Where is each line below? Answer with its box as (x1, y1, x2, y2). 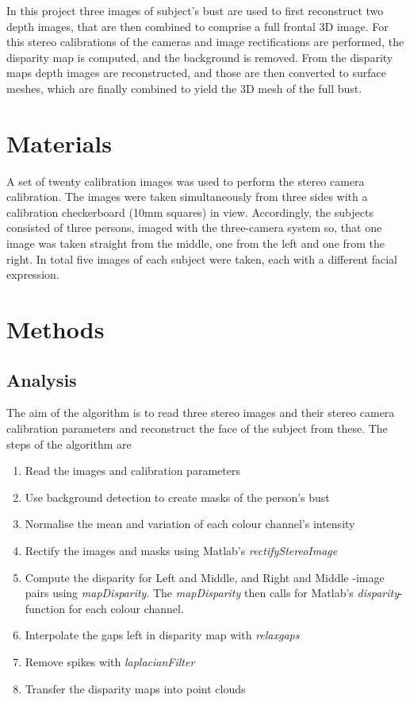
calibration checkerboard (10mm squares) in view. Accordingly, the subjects (6, 203, 374, 220)
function (25, 600, 65, 616)
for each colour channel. (68, 600, 184, 616)
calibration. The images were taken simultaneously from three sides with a (6, 188, 368, 205)
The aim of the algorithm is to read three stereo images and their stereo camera (6, 404, 395, 421)
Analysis (6, 367, 77, 391)
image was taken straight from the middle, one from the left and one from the (6, 235, 385, 252)
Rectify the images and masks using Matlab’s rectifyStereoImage (25, 542, 338, 558)
